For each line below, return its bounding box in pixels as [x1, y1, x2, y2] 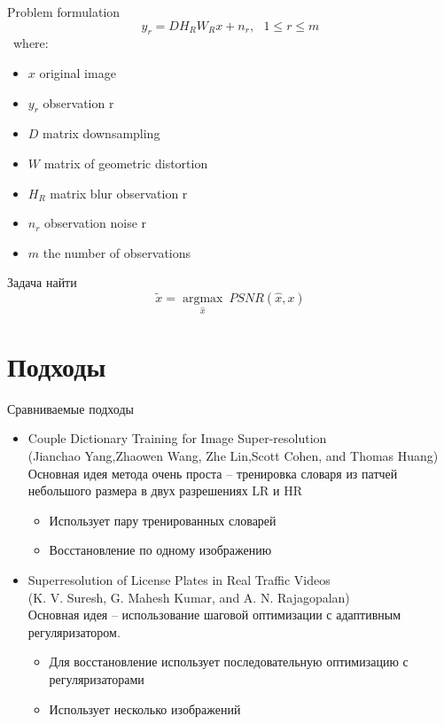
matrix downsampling [43, 124, 160, 143]
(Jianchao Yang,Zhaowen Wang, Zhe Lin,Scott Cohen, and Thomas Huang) [27, 447, 439, 465]
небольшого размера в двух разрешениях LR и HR [27, 481, 303, 500]
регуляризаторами [49, 669, 144, 688]
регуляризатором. [27, 622, 121, 641]
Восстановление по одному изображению [49, 541, 272, 559]
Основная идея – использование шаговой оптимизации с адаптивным [27, 605, 401, 624]
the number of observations [43, 243, 191, 261]
